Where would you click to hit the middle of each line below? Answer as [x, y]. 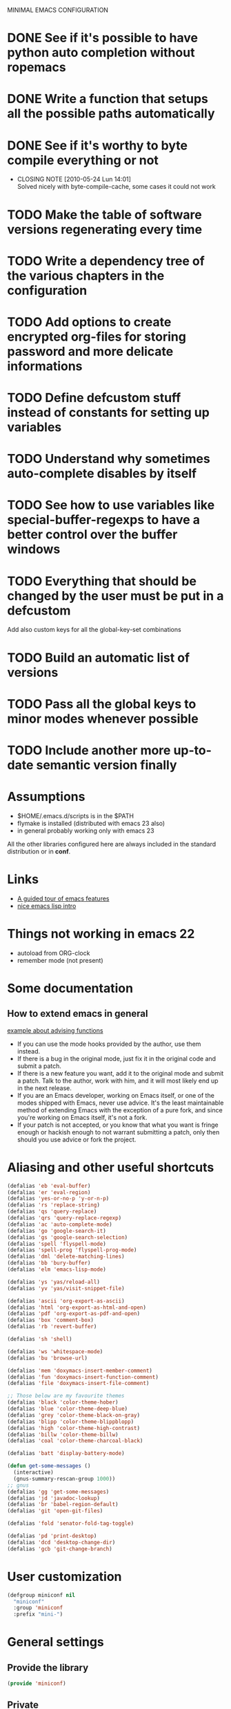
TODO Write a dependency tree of [106, 261]
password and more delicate [90, 351]
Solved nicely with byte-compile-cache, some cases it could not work [116, 187]
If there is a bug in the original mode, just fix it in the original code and [116, 1058]
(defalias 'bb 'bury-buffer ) [49, 1263]
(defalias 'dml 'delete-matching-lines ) [66, 1257]
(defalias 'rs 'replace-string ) [53, 1205]
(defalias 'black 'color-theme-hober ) [63, 1402]
